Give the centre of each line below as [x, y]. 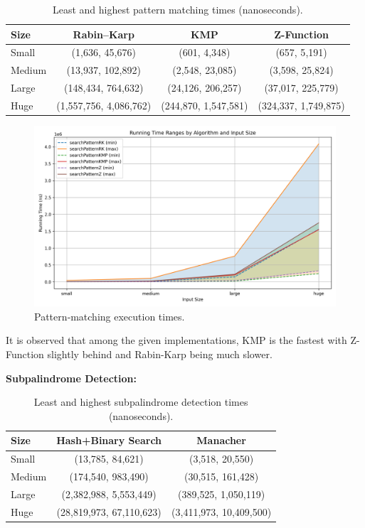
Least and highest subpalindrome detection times [141, 402]
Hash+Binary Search [109, 440]
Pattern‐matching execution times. [110, 316]
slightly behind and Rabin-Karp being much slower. [160, 354]
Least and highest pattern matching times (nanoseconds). [178, 9]
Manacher [221, 440]
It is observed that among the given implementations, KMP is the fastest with [176, 340]
